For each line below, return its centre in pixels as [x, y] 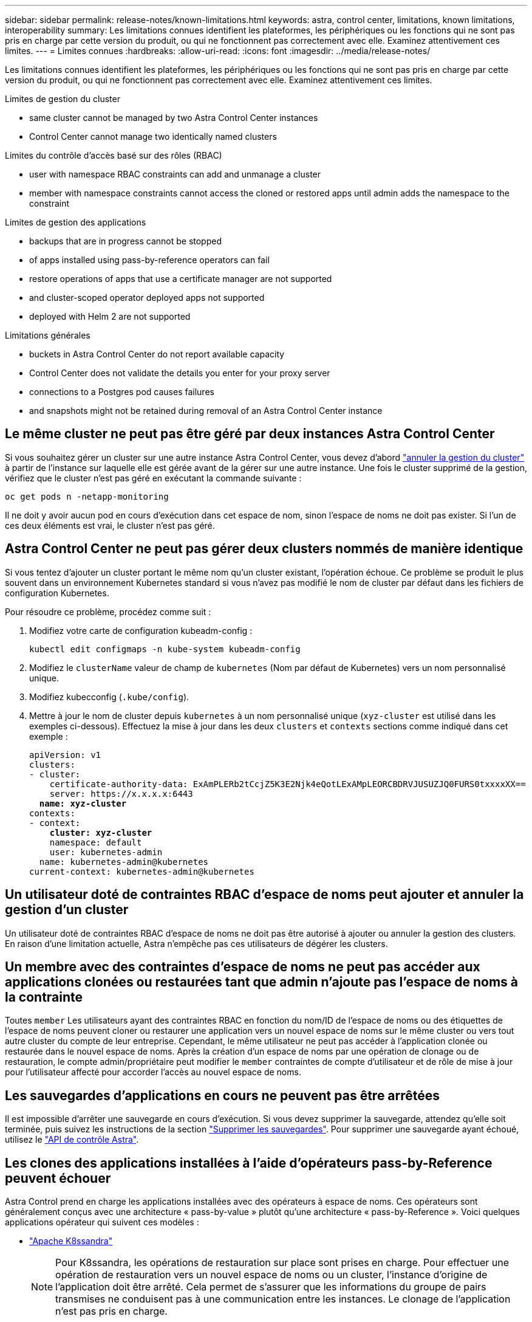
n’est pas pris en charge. [111, 1311]
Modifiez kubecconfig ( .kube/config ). [109, 697]
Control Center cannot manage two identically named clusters [153, 136]
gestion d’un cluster [67, 910]
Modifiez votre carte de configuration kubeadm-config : [141, 630]
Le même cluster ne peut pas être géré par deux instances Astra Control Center [250, 434]
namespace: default [96, 842]
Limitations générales [48, 335]
